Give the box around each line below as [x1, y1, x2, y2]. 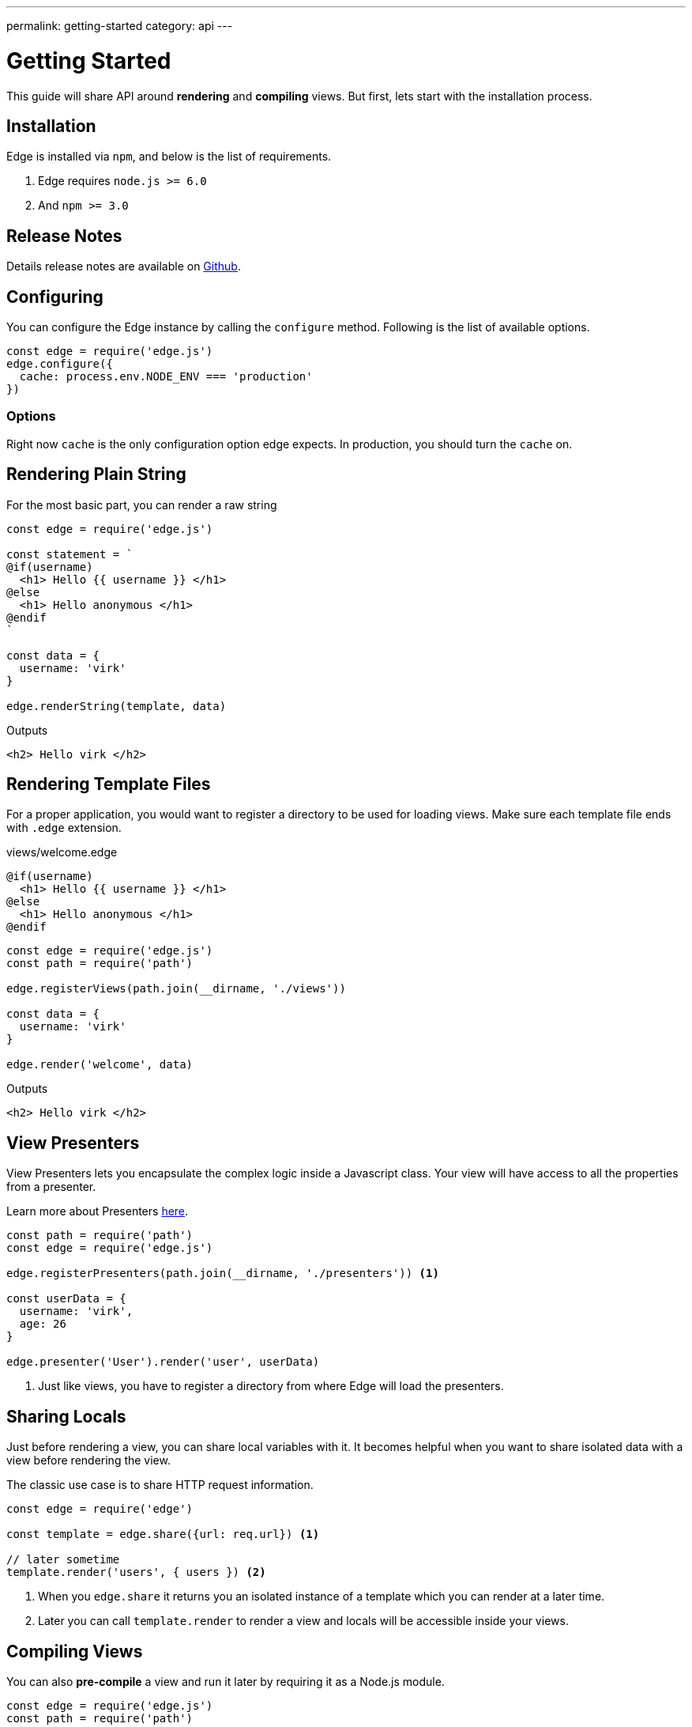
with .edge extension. [6, 821, 122, 835]
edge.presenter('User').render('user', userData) [6, 1355, 320, 1369]
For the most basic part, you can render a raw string [6, 497, 277, 512]
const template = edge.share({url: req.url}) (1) [6, 1528, 320, 1541]
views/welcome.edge [6, 845, 118, 860]
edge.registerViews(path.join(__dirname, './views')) [6, 982, 346, 996]
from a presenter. [6, 1180, 96, 1194]
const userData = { [6, 1292, 126, 1306]
